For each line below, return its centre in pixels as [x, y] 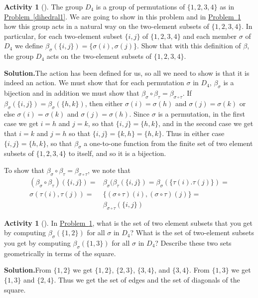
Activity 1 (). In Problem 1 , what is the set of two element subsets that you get [129, 223]
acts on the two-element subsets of [99, 56]
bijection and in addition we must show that [72, 93]
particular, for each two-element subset [63, 36]
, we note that [109, 170]
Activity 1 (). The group [44, 6]
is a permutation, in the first [201, 113]
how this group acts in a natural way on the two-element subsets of [107, 26]
